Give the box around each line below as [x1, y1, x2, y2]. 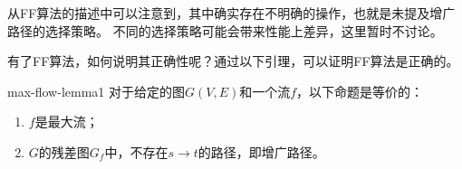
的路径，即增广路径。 [197, 142, 325, 161]
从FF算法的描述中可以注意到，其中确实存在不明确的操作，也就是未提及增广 [7, 4, 456, 22]
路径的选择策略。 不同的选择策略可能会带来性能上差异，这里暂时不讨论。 [7, 21, 443, 40]
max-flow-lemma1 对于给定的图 [7, 81, 185, 100]
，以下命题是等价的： [296, 81, 424, 100]
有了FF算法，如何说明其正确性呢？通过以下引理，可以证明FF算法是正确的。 [7, 52, 459, 70]
